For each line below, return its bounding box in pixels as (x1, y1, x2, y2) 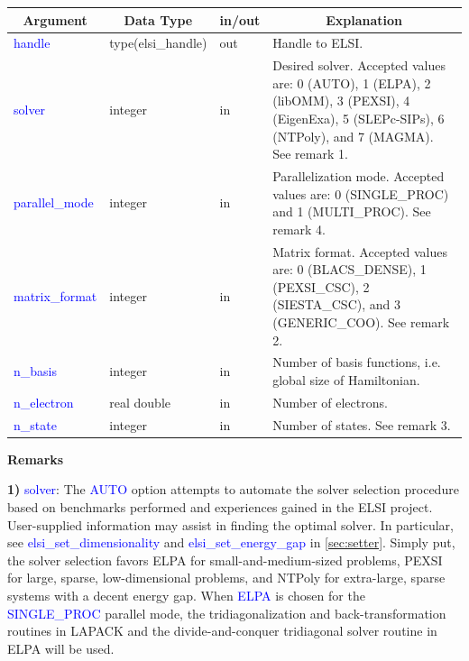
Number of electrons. (272, 392, 388, 411)
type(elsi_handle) (109, 33, 207, 52)
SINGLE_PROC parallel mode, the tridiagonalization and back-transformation (7, 603, 446, 622)
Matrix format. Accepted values (272, 242, 448, 261)
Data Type (124, 10, 193, 29)
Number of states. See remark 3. (272, 415, 451, 434)
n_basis (14, 362, 57, 381)
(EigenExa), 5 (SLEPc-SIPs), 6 (272, 108, 445, 127)
